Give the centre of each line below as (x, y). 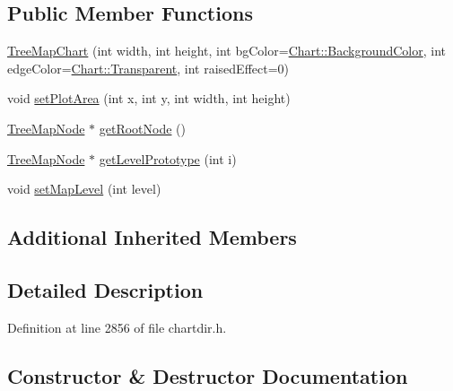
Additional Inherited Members (152, 237)
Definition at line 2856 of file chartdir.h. (117, 327)
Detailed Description (105, 289)
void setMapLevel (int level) (84, 189)
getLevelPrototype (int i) (168, 158)
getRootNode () (142, 128)
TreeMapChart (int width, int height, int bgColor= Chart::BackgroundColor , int (227, 51)
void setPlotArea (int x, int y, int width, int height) (149, 98)
